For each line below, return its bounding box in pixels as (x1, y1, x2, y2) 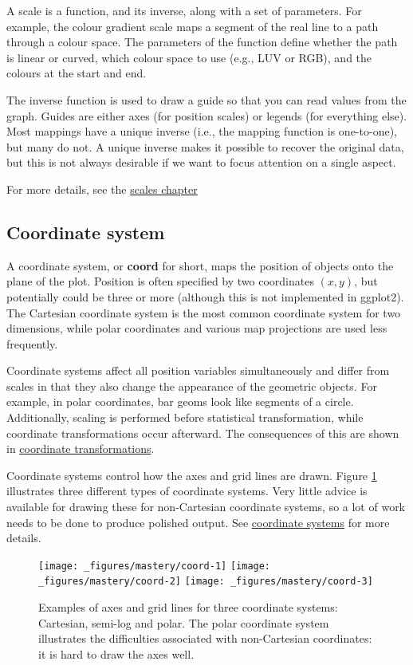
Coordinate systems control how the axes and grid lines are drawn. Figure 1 (6, 466, 377, 483)
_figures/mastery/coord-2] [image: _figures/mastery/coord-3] (38, 576, 373, 588)
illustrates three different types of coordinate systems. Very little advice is (6, 482, 368, 499)
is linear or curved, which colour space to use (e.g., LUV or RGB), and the (6, 49, 372, 65)
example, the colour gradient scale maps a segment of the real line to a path (6, 18, 379, 34)
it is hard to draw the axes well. (38, 645, 195, 662)
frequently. (6, 335, 58, 352)
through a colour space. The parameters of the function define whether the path (6, 33, 398, 50)
